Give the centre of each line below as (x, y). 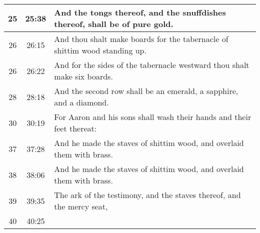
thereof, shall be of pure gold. (114, 24)
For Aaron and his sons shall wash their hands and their (153, 117)
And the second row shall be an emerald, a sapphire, (146, 91)
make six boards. (83, 76)
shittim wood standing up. (100, 50)
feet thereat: (75, 128)
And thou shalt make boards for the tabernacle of (141, 39)
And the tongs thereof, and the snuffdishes (140, 12)
